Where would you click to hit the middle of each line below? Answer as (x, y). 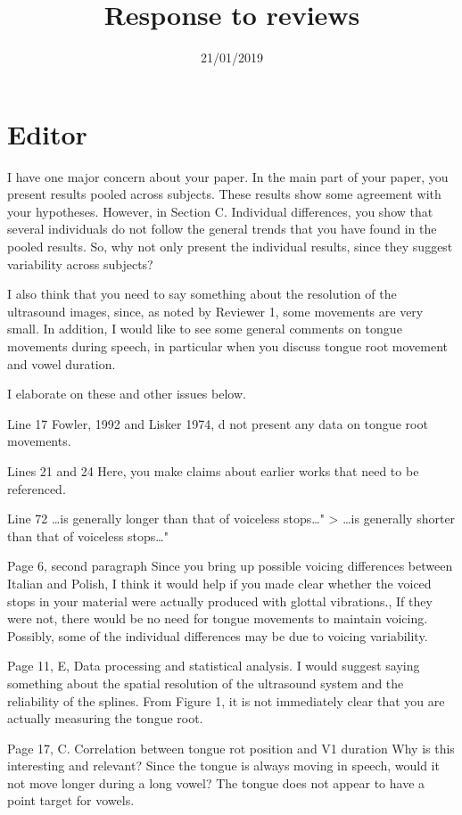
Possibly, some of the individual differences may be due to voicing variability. (218, 635)
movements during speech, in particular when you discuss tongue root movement (228, 346)
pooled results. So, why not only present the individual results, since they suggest (230, 247)
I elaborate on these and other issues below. (127, 394)
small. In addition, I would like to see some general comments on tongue (205, 329)
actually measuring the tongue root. (105, 718)
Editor (47, 133)
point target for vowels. (71, 800)
